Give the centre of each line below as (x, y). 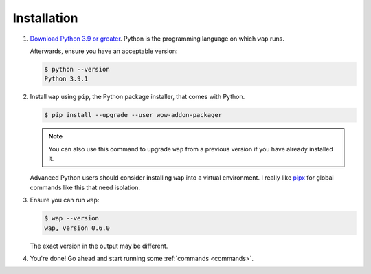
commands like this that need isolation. (85, 187)
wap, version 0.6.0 (77, 228)
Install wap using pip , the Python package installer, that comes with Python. (137, 97)
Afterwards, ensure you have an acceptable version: (104, 51)
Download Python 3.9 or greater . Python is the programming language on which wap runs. (157, 39)
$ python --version (77, 69)
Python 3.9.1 (66, 79)
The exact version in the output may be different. (99, 246)
